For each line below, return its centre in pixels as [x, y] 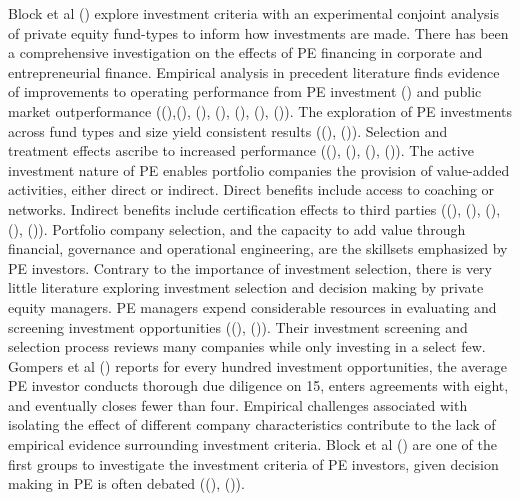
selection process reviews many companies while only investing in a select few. [247, 346]
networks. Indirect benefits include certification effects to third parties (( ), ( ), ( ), [254, 208]
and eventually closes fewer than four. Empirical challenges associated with [238, 404]
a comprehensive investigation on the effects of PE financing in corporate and [245, 52]
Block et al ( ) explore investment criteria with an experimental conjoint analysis [253, 13]
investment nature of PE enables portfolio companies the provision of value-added [259, 169]
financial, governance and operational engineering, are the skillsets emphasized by [258, 248]
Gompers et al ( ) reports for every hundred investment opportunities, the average [257, 365]
